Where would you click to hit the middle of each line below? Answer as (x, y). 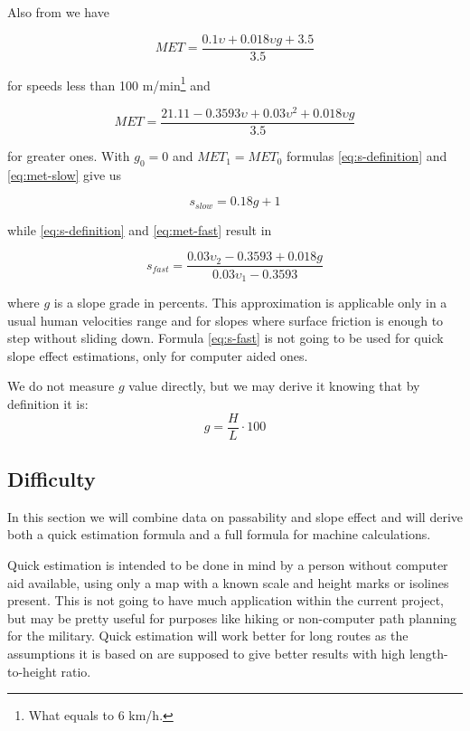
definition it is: (48, 403)
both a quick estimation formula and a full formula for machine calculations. (219, 534)
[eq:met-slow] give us (65, 174)
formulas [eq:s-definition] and (367, 156)
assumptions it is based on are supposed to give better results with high (207, 653)
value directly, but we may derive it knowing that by (274, 386)
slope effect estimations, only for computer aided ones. (158, 355)
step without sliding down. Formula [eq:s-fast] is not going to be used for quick (226, 338)
